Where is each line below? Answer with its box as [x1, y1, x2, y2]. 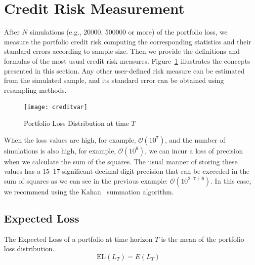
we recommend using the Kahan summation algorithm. [4, 186, 174, 196]
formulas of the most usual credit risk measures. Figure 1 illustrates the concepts [4, 55, 250, 66]
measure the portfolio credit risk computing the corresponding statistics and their [4, 36, 252, 46]
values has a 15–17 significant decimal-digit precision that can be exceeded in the [4, 166, 250, 176]
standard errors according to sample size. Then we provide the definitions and [4, 46, 240, 56]
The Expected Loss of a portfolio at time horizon [4, 233, 153, 244]
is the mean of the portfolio [161, 233, 244, 244]
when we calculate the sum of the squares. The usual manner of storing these [4, 156, 238, 166]
